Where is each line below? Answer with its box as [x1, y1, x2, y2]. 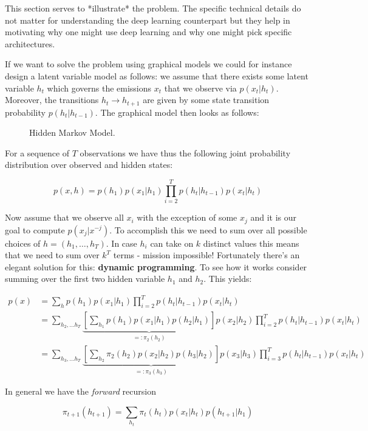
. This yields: [203, 272, 252, 285]
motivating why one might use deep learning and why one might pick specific [5, 25, 292, 38]
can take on [150, 236, 194, 249]
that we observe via [164, 81, 237, 94]
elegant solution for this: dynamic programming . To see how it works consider [5, 260, 307, 273]
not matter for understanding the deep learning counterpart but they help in [5, 13, 290, 26]
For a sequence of [5, 146, 70, 159]
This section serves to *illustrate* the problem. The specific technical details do [5, 2, 301, 14]
